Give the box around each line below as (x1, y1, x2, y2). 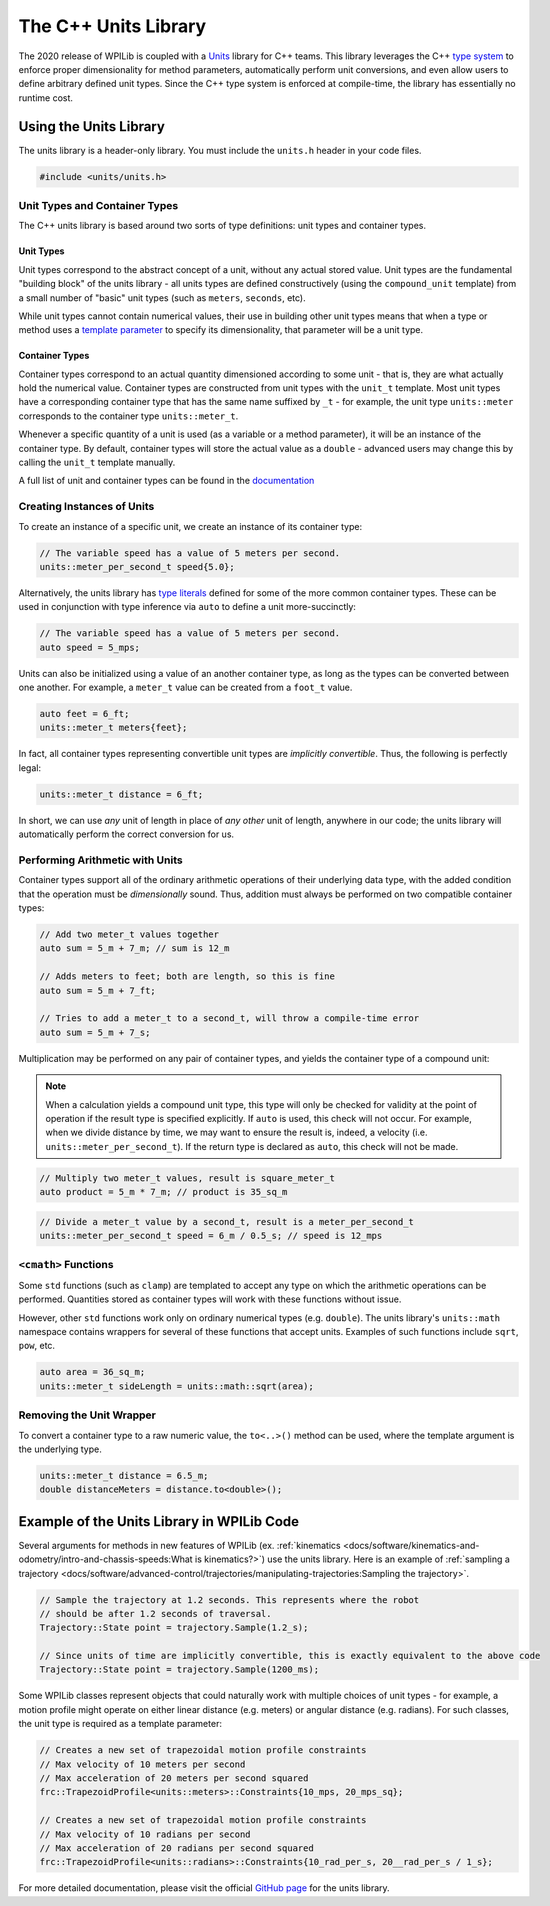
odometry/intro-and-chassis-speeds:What (18, 1553, 194, 1565)
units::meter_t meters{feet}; (39, 722, 188, 734)
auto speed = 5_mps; (39, 641, 140, 653)
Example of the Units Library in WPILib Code (18, 1513, 300, 1530)
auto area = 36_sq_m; (39, 1366, 146, 1378)
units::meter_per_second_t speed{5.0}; (39, 561, 235, 572)
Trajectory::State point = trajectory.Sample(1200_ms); (39, 1664, 320, 1675)
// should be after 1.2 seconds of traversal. (39, 1608, 272, 1619)
